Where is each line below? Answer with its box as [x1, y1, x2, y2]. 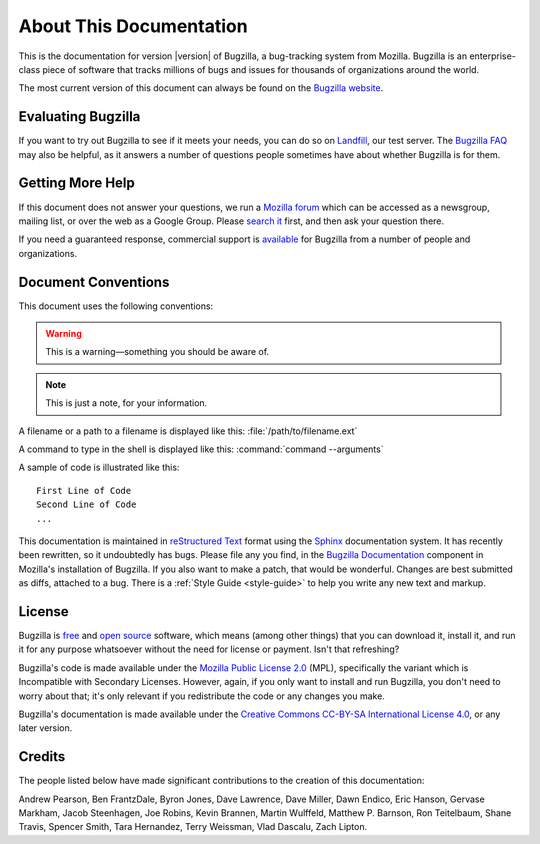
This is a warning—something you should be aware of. [45, 346, 270, 358]
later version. [18, 722, 73, 734]
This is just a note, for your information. [45, 397, 208, 409]
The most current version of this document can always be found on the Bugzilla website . [18, 82, 384, 94]
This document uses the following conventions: [18, 300, 214, 312]
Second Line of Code [36, 499, 137, 510]
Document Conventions [18, 273, 170, 290]
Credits [18, 748, 66, 765]
